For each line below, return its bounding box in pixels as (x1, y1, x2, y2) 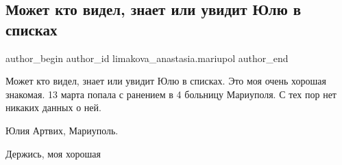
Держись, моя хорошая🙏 (5, 146, 103, 160)
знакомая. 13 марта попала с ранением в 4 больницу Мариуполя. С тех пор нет (5, 87, 337, 101)
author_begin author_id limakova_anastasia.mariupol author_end (5, 50, 289, 65)
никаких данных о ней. (5, 100, 101, 115)
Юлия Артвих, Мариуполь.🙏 (5, 123, 121, 137)
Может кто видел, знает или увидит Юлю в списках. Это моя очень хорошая (5, 74, 327, 88)
